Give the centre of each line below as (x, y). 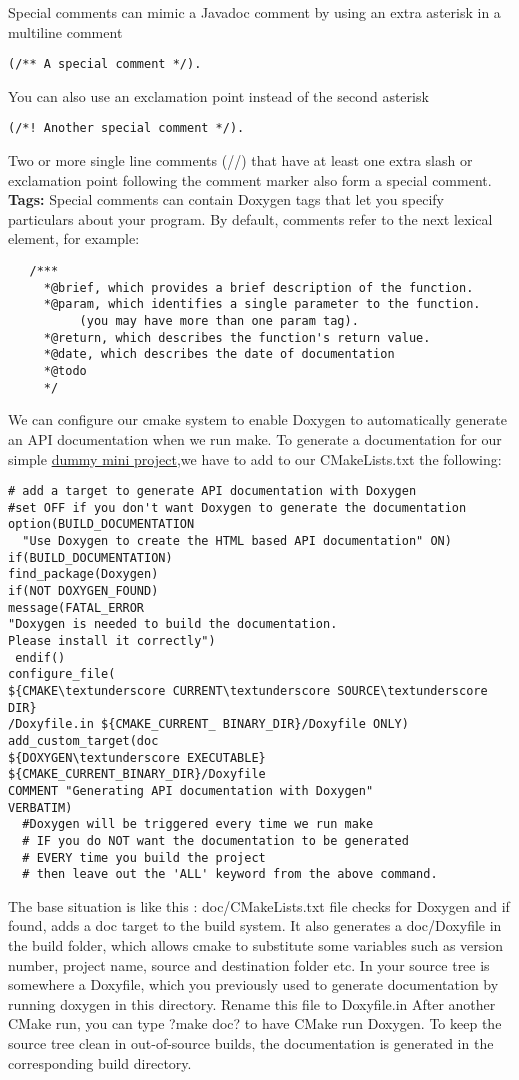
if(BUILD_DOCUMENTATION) (90, 557)
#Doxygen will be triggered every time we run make (198, 824)
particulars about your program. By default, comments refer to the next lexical (250, 218)
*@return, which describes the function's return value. (237, 337)
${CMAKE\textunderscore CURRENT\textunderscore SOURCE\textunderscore (248, 690)
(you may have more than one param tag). (219, 321)
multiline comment (65, 31)
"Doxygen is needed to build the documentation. (173, 624)
